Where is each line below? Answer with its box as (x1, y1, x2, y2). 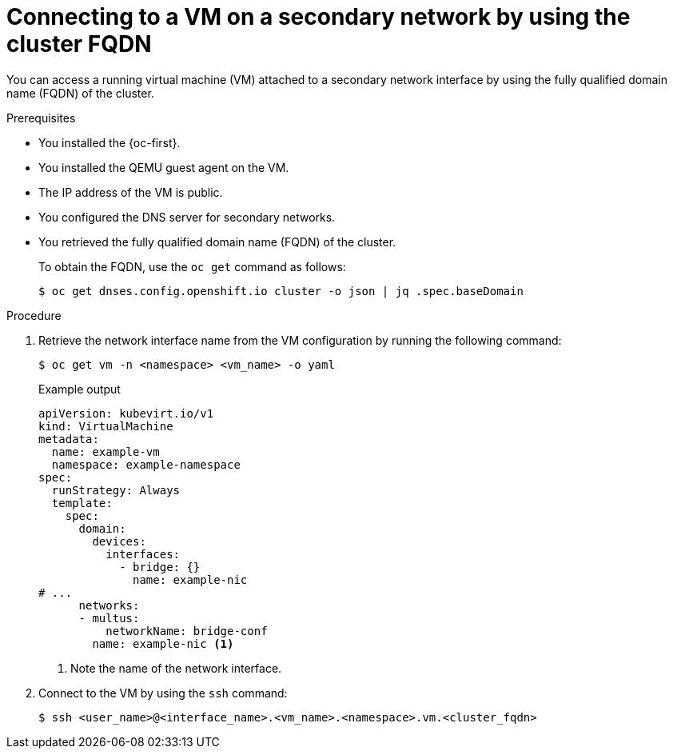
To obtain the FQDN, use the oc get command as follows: (38, 259, 346, 274)
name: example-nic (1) (92, 637, 234, 650)
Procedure (6, 308, 62, 322)
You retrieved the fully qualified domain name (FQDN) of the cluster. (38, 234, 396, 249)
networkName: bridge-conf (106, 624, 268, 637)
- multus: (78, 611, 140, 625)
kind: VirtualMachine (38, 419, 173, 433)
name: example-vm (51, 445, 160, 458)
